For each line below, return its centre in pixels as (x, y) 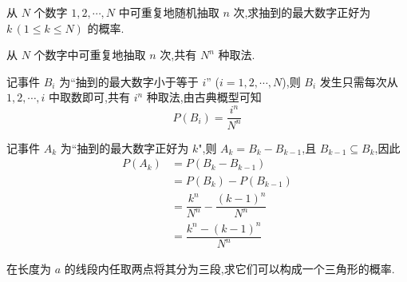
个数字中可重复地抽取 (90, 55)
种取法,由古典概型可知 (204, 97)
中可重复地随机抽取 (169, 12)
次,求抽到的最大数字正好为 (302, 12)
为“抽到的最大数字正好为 (124, 147)
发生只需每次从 (359, 81)
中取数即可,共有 (89, 97)
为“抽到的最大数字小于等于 (129, 81)
